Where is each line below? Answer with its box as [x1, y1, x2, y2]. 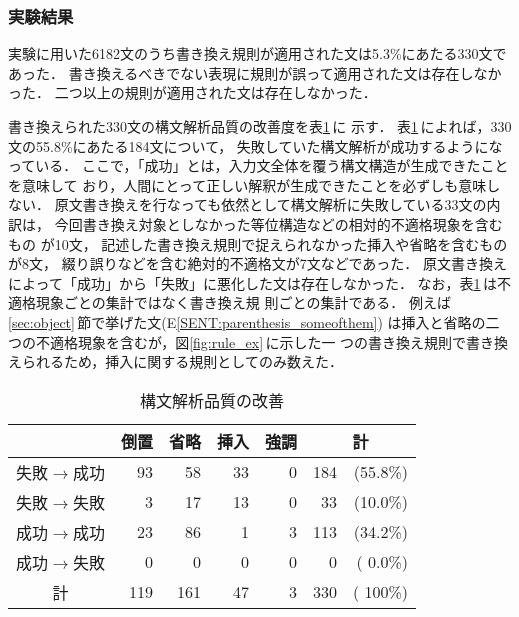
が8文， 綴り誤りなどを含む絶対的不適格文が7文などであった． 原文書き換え [8, 253, 507, 274]
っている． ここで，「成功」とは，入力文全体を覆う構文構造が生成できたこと [8, 155, 509, 176]
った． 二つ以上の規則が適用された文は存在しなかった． [8, 82, 377, 103]
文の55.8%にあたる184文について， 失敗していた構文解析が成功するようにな [8, 135, 503, 156]
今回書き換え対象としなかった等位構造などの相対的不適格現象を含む [54, 213, 503, 234]
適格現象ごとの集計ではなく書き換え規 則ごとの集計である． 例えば [8, 292, 451, 313]
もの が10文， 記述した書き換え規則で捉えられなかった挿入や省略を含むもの [8, 233, 508, 254]
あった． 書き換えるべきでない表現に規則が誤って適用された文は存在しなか [8, 62, 502, 83]
